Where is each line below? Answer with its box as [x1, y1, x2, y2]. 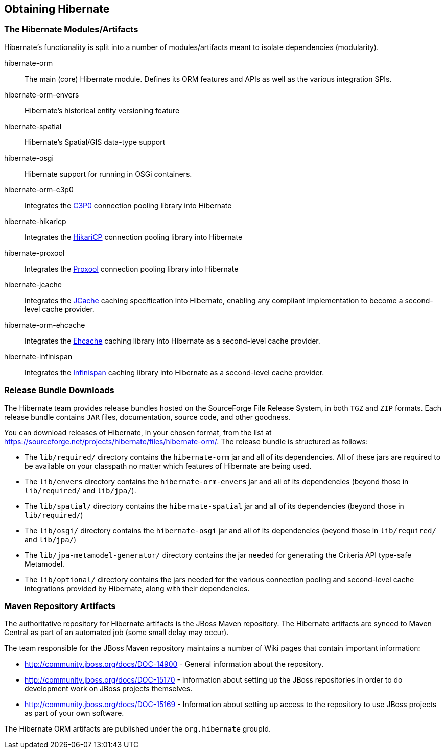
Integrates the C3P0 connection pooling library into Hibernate [25, 201, 232, 210]
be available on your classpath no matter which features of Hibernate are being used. [25, 461, 312, 470]
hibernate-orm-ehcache [4, 320, 85, 329]
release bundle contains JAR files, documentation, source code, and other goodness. [4, 412, 291, 421]
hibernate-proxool [4, 248, 65, 257]
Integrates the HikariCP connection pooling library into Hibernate [25, 232, 243, 241]
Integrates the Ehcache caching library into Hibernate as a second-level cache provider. [25, 336, 320, 345]
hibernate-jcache [4, 280, 62, 289]
